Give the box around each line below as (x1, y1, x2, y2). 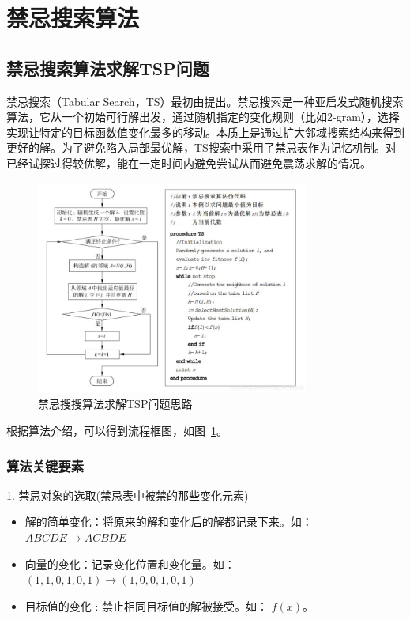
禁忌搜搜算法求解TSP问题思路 (38, 395, 193, 412)
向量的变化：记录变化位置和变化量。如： (24, 555, 235, 572)
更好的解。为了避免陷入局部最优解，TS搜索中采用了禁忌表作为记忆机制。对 (6, 139, 397, 156)
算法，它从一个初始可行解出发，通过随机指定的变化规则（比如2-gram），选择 (6, 108, 400, 125)
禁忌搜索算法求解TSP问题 (6, 55, 209, 80)
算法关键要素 (6, 456, 85, 475)
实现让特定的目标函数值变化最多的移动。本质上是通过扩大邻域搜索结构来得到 (6, 123, 404, 140)
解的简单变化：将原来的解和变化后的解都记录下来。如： (24, 513, 313, 530)
